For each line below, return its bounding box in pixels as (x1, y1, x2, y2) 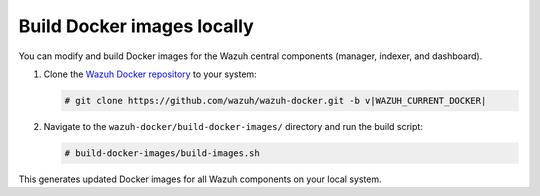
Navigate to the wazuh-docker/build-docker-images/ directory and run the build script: (43, 120, 424, 132)
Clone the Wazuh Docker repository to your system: (43, 68, 257, 80)
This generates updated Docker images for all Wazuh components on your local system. (18, 173, 382, 185)
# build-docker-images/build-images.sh (64, 147, 260, 159)
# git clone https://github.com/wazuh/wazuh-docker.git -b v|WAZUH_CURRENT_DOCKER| (64, 95, 487, 106)
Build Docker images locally (18, 15, 254, 37)
